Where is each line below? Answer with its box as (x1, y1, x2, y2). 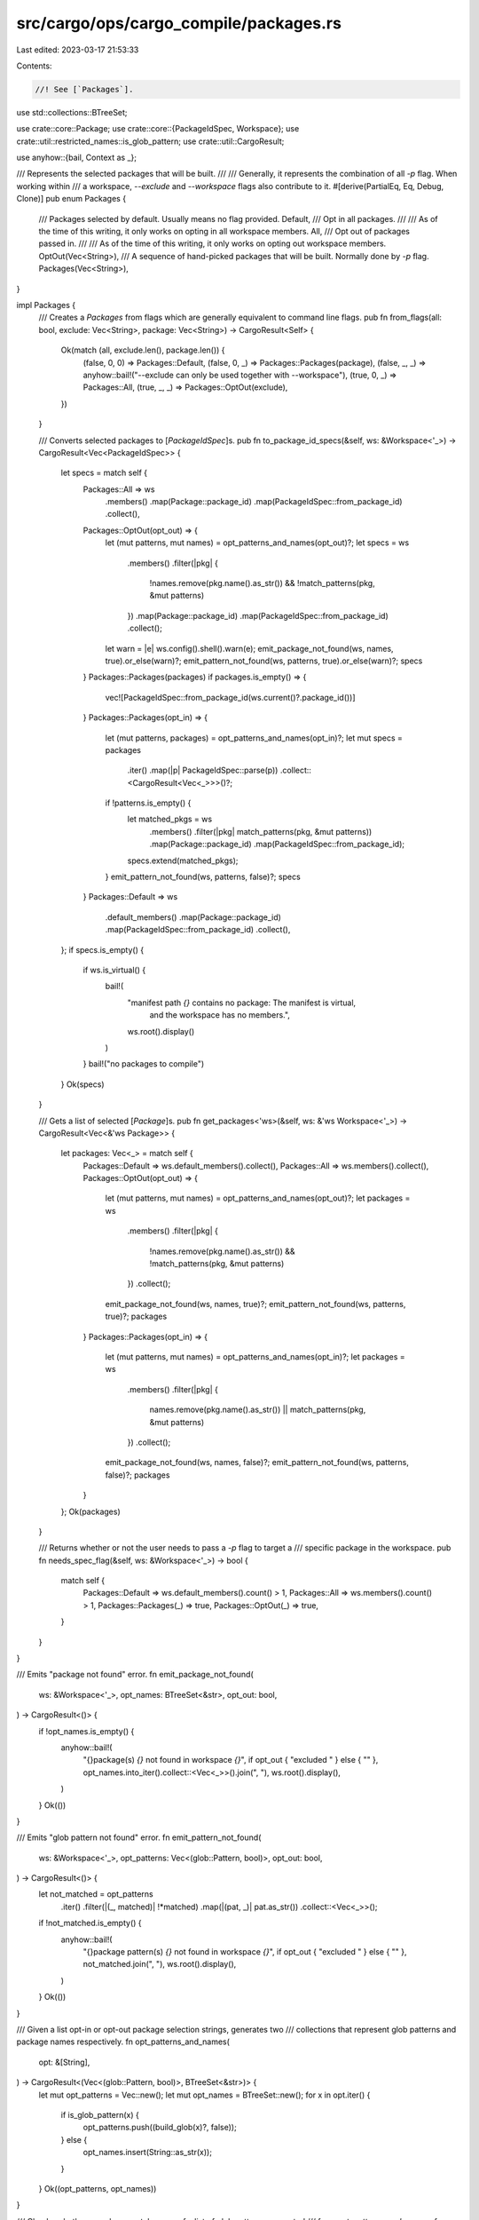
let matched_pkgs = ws (127, 813, 213, 825)
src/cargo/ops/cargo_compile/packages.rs (16, 13, 342, 33)
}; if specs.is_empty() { (60, 944, 145, 955)
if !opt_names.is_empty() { (38, 1725, 135, 1736)
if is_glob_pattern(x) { (60, 2109, 139, 2120)
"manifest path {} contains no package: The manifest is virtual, (127, 997, 357, 1008)
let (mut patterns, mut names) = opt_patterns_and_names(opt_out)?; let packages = (105, 1193, 411, 1203)
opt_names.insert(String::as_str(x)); (82, 2147, 213, 2158)
